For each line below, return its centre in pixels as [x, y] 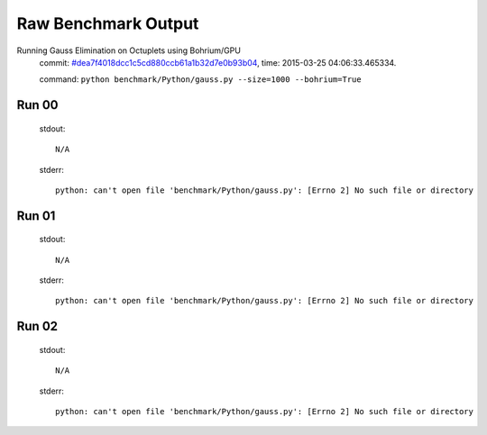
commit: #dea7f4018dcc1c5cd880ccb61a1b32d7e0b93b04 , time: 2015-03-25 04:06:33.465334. [218, 62]
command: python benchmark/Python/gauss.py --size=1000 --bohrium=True [200, 79]
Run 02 [37, 326]
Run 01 [36, 216]
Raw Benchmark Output [108, 23]
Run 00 [37, 105]
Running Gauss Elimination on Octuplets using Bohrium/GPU [129, 50]
